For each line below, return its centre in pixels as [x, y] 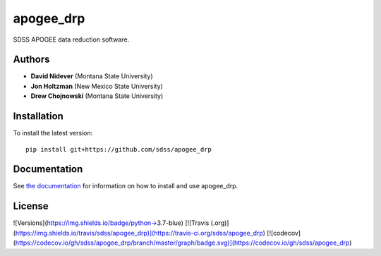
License [31, 206]
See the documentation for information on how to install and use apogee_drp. [126, 186]
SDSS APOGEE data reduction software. [71, 39]
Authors [31, 60]
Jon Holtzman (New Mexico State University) [97, 86]
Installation [38, 116]
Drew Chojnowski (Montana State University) [97, 96]
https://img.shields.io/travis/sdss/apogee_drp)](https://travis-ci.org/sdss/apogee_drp [139, 233]
